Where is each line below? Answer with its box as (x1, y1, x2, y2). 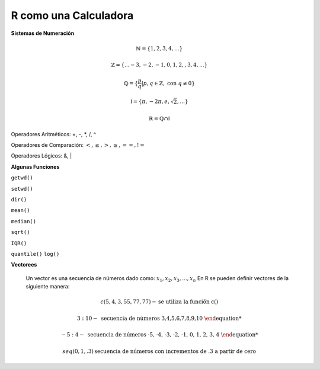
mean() (11, 207, 30, 214)
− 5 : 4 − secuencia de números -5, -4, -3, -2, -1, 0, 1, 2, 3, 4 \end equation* (61, 332, 258, 338)
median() (11, 218, 37, 224)
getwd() (11, 175, 34, 181)
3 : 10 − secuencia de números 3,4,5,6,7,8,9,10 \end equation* (77, 315, 242, 322)
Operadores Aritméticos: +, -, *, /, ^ (11, 130, 97, 137)
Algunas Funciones (11, 163, 60, 170)
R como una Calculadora (11, 9, 134, 22)
